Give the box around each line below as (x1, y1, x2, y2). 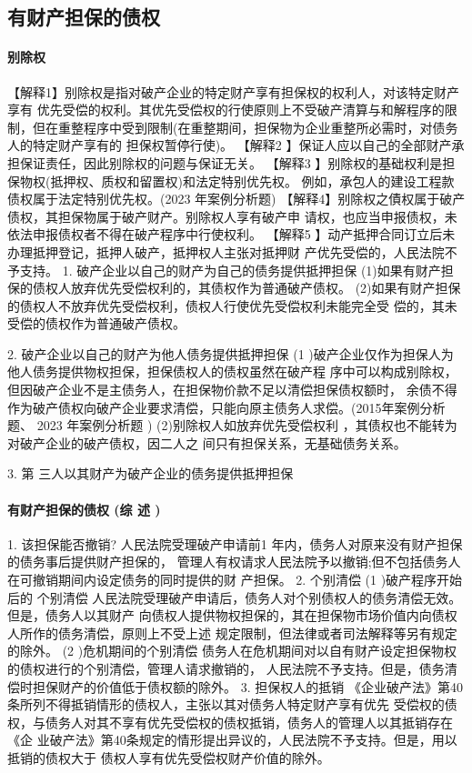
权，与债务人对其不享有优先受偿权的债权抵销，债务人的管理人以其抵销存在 (7, 712, 453, 731)
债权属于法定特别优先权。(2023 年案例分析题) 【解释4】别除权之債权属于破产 (7, 189, 466, 208)
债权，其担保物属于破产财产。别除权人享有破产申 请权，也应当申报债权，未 (7, 206, 457, 226)
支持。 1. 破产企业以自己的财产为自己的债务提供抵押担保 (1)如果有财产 (19, 260, 441, 279)
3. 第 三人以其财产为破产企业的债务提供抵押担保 (7, 464, 294, 483)
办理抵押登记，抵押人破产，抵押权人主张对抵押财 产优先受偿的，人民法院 (7, 242, 445, 261)
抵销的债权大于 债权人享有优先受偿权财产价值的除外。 (7, 748, 330, 767)
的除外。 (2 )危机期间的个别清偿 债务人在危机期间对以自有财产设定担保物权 (7, 641, 457, 660)
